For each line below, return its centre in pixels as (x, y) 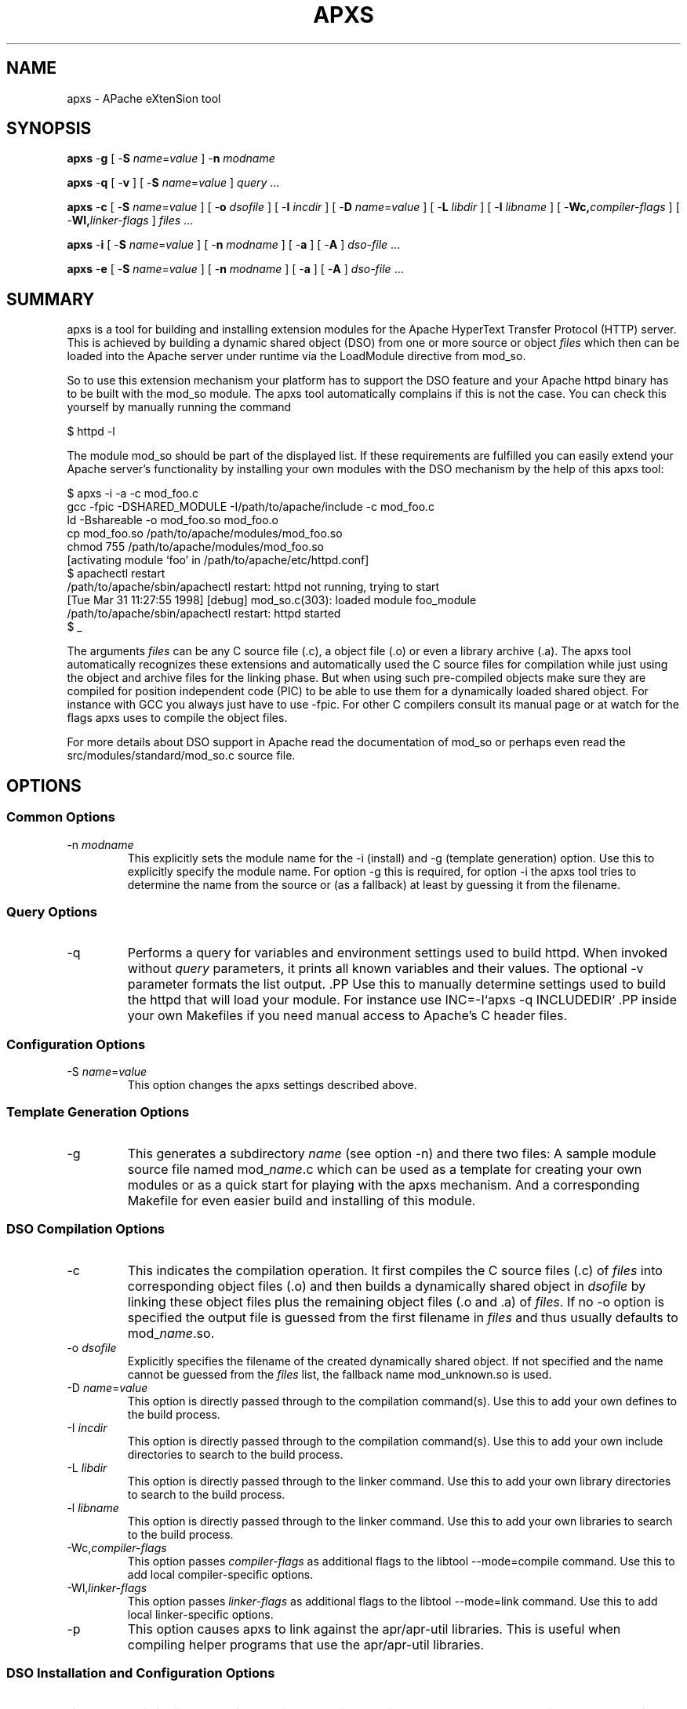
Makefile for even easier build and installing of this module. (302, 1200)
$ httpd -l (91, 432)
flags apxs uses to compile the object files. (177, 718)
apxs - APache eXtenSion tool (144, 98)
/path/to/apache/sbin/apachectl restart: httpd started (204, 614)
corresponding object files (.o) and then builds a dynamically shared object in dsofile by (387, 1286)
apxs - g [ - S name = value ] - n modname (171, 159)
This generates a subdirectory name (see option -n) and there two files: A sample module (392, 1153)
